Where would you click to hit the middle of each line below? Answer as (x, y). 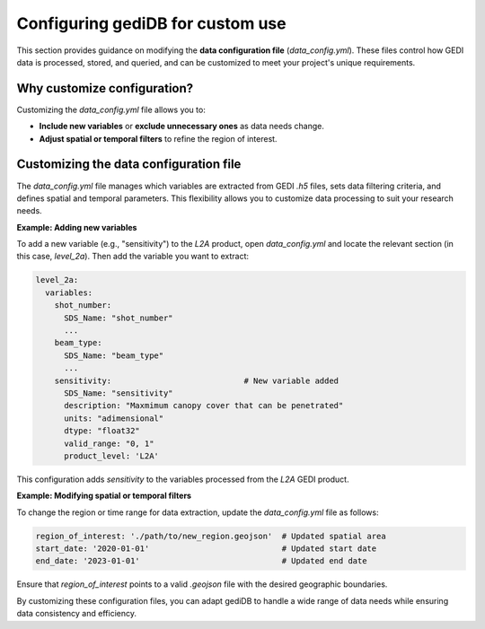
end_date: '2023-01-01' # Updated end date (201, 561)
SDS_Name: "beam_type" (114, 355)
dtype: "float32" (102, 431)
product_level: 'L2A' (111, 456)
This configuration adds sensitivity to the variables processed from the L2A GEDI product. (183, 479)
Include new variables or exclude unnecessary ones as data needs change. (182, 127)
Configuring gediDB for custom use (151, 23)
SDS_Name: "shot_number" (119, 318)
